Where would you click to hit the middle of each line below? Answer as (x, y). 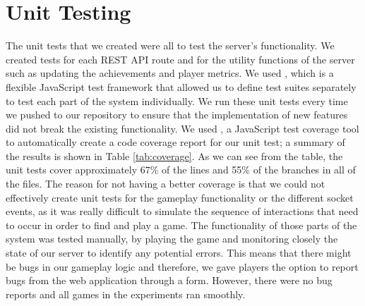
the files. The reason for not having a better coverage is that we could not (166, 184)
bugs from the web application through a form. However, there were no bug (169, 280)
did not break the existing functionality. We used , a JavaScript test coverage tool (182, 128)
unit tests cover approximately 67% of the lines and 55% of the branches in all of (181, 170)
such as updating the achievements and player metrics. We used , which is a (170, 73)
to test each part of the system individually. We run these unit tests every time (177, 100)
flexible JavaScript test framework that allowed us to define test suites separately (181, 86)
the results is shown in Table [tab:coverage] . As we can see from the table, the (174, 155)
